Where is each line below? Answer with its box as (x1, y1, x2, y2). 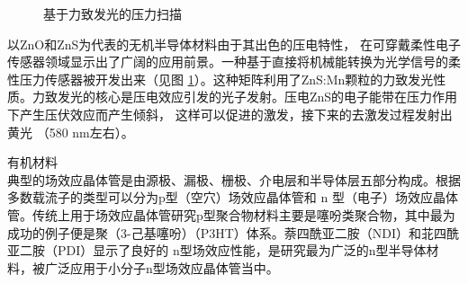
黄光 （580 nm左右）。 (7, 122, 134, 141)
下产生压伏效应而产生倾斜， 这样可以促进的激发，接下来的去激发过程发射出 (7, 104, 453, 123)
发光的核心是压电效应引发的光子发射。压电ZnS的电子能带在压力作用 (57, 87, 458, 106)
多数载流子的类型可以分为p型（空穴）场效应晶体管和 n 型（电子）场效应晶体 (7, 188, 458, 207)
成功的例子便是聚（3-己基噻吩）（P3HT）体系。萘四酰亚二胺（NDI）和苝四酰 (7, 223, 460, 242)
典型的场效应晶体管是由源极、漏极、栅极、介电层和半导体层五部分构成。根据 (7, 170, 461, 189)
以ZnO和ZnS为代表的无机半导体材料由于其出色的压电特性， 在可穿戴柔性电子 (7, 34, 462, 53)
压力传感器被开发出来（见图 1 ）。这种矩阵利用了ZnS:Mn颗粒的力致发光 (19, 69, 434, 88)
